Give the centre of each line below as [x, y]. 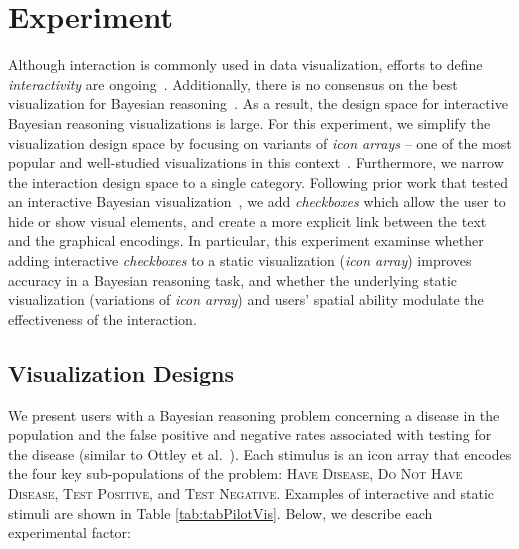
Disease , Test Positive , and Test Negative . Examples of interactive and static [251, 493]
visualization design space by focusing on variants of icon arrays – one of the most [260, 142]
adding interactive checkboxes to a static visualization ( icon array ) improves [240, 260]
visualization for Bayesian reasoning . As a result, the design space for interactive [258, 103]
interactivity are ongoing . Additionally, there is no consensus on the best [233, 83]
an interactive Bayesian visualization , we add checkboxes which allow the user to [257, 201]
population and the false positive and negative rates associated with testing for [250, 434]
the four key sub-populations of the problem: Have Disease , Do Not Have [235, 473]
